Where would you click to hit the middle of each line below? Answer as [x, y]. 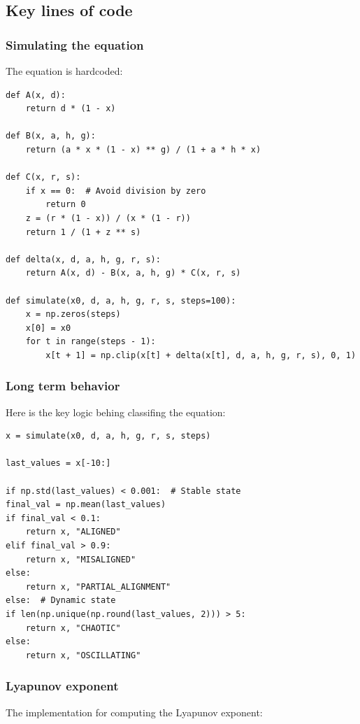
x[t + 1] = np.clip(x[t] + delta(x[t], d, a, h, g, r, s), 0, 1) [201, 355]
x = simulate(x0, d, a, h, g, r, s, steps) [108, 436]
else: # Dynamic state [61, 601]
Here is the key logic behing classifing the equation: [116, 412]
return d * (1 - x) [71, 109]
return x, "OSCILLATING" [83, 655]
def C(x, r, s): [43, 177]
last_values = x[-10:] [58, 463]
